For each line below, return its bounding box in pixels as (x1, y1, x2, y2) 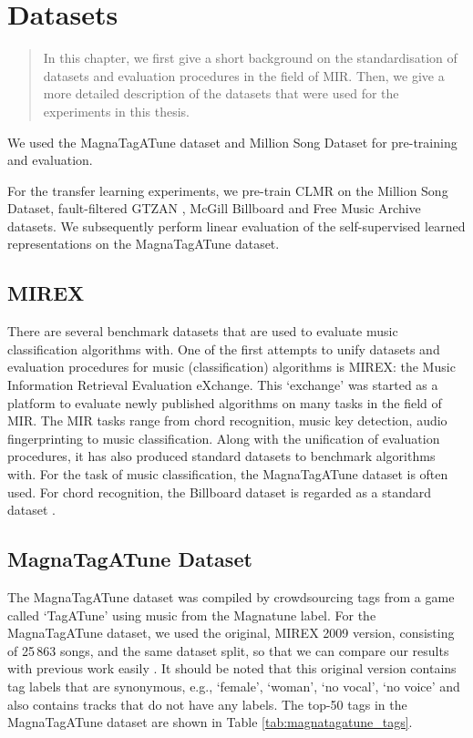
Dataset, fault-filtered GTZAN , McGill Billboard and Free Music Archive (7, 199, 421, 218)
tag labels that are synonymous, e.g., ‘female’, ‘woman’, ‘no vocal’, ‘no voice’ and (7, 676, 460, 695)
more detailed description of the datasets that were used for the (43, 84, 399, 103)
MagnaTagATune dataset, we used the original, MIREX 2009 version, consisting (7, 623, 455, 642)
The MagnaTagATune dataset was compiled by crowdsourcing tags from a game (7, 588, 455, 606)
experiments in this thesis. (43, 101, 190, 120)
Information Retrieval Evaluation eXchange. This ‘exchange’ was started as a (7, 375, 438, 395)
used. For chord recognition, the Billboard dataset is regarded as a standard (7, 482, 432, 501)
